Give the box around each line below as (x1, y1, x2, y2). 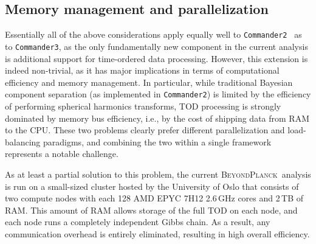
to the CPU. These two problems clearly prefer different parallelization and (5, 124, 285, 136)
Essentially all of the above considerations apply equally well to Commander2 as (5, 28, 302, 41)
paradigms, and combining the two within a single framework (43, 135, 272, 148)
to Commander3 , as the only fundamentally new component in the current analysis (5, 40, 308, 52)
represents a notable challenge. (5, 147, 118, 160)
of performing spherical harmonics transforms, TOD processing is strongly (5, 99, 281, 112)
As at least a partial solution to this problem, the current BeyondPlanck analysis (5, 167, 311, 180)
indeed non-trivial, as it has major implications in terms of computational (5, 64, 280, 77)
